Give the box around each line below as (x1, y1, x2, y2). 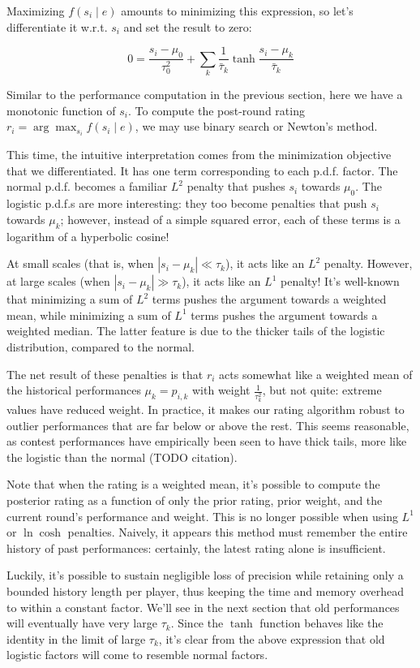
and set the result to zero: (123, 18, 252, 35)
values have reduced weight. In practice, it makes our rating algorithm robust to (6, 401, 405, 418)
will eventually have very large (6, 614, 157, 631)
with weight (191, 381, 251, 399)
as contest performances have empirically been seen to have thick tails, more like (6, 433, 407, 450)
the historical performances (6, 381, 141, 399)
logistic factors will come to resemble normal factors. (6, 646, 268, 663)
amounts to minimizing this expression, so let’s (121, 2, 354, 19)
